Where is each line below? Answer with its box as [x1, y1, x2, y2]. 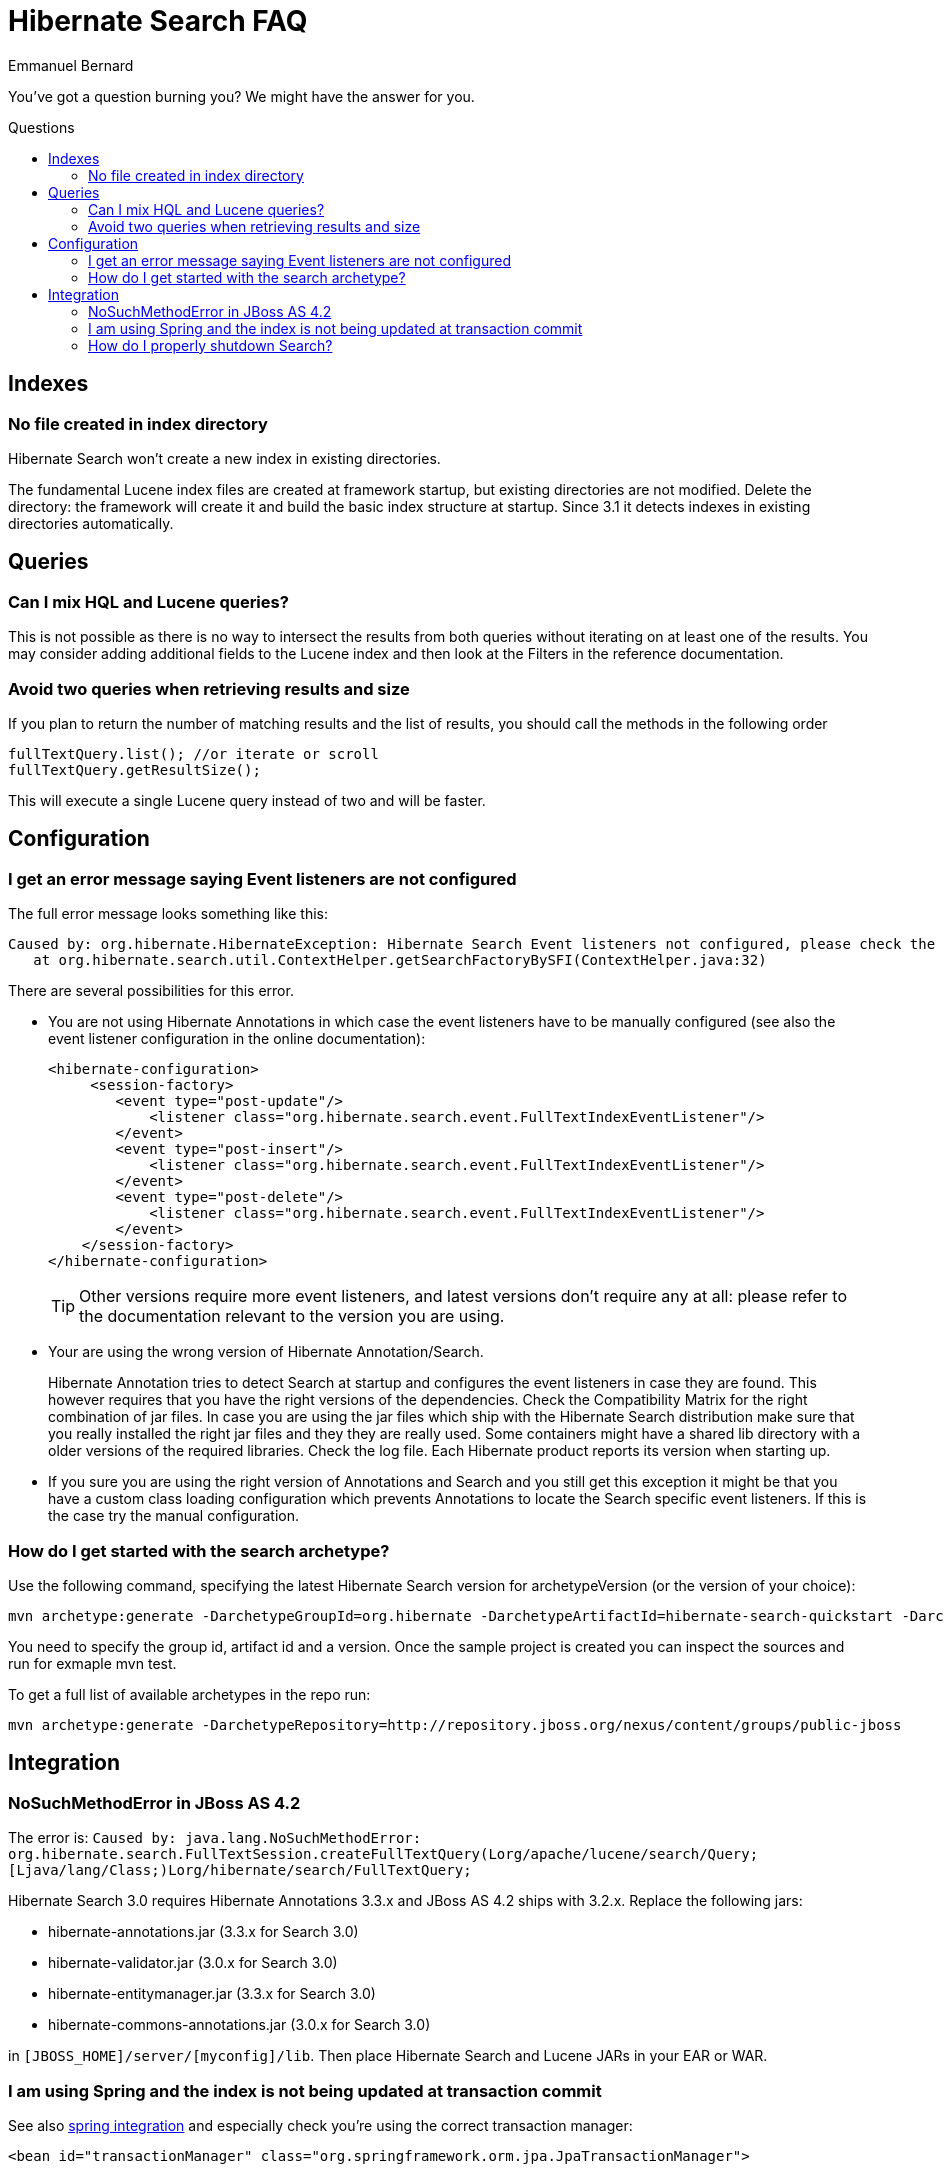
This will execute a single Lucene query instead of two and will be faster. [8, 791, 486, 809]
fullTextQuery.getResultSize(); [8, 761, 261, 778]
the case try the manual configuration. [48, 1507, 300, 1525]
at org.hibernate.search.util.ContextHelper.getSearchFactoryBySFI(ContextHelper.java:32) [33, 952, 767, 969]
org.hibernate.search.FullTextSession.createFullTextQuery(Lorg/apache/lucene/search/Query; [8, 1846, 759, 1863]
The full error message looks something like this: [8, 905, 329, 923]
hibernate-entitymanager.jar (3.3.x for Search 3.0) [48, 1985, 376, 2003]
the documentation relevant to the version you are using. [79, 1306, 505, 1327]
